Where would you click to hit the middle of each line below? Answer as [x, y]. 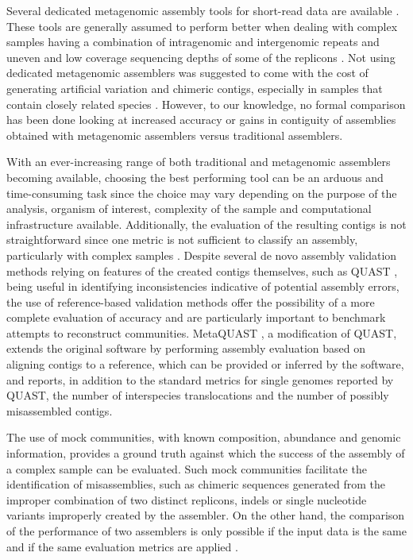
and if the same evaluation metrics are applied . [122, 546]
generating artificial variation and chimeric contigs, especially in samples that [195, 88]
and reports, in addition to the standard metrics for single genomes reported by [200, 379]
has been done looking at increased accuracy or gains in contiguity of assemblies [201, 120]
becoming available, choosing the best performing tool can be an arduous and [195, 177]
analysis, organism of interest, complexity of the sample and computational [189, 209]
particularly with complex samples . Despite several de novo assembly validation [202, 255]
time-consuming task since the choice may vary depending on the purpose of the [202, 193]
